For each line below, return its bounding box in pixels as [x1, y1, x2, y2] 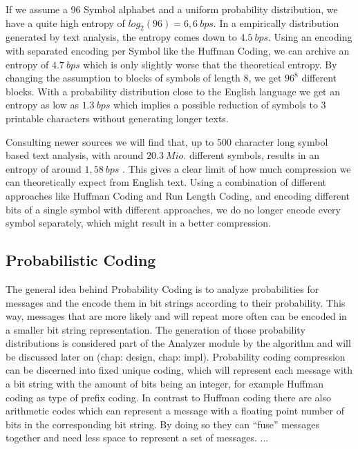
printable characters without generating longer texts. [6, 111, 229, 125]
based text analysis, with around [6, 148, 144, 162]
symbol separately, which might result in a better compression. [6, 216, 271, 230]
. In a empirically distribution [213, 15, 339, 30]
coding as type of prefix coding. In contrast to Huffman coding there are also [6, 390, 331, 404]
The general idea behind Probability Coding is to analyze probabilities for [6, 281, 319, 296]
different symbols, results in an [189, 148, 320, 162]
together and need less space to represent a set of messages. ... [6, 430, 269, 445]
